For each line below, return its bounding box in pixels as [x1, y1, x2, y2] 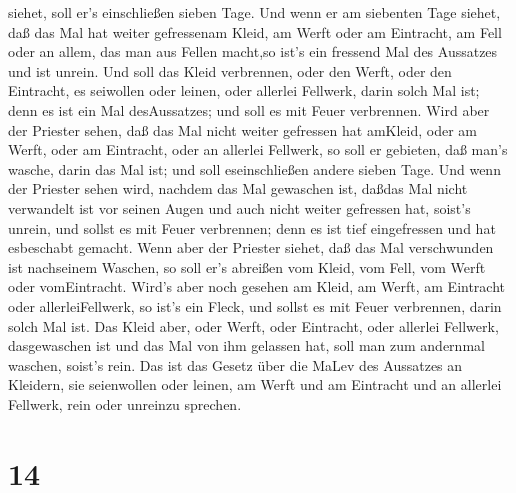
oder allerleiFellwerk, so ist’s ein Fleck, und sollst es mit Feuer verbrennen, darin [8, 295, 502, 316]
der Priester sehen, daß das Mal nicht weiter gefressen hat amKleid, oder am [8, 119, 477, 140]
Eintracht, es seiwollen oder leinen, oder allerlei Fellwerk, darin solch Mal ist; [8, 80, 480, 101]
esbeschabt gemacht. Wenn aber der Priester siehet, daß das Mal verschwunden [8, 237, 494, 258]
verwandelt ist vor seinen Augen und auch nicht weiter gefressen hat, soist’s [8, 197, 471, 218]
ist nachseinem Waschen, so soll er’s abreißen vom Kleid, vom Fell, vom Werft [8, 256, 486, 277]
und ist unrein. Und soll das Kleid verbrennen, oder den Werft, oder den [8, 60, 452, 81]
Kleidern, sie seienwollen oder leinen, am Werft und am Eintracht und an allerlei [8, 374, 502, 395]
